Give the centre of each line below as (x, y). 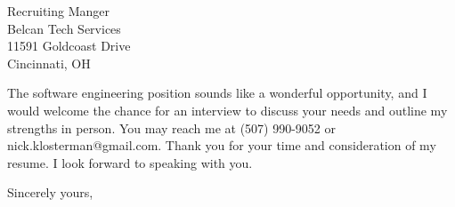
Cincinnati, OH (49, 63)
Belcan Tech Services (64, 28)
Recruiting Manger (59, 11)
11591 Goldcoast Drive (69, 46)
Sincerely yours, (50, 192)
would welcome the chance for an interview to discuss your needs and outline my (227, 110)
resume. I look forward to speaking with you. (130, 162)
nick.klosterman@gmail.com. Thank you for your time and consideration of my (222, 145)
